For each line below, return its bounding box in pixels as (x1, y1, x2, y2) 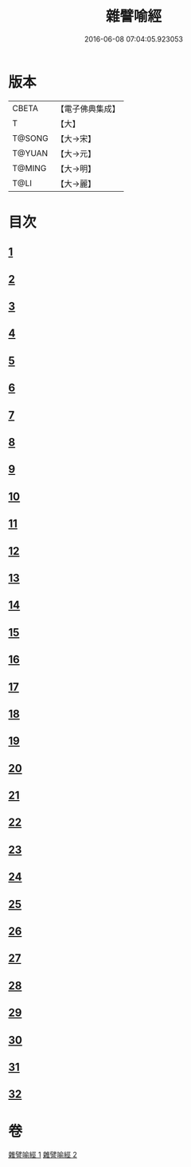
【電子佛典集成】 (56, 103, 121, 114)
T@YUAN (12, 147, 49, 158)
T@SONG (12, 133, 49, 144)
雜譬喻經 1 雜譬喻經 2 (8, 1150, 78, 1160)
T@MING (12, 162, 47, 173)
